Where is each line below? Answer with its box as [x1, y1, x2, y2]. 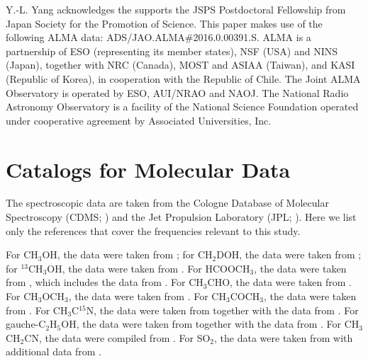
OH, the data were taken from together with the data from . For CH [61, 316, 359, 331]
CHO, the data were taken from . [207, 275, 352, 290]
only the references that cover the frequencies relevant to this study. [6, 223, 301, 238]
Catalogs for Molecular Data [6, 154, 291, 183]
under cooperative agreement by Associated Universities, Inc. [6, 113, 272, 127]
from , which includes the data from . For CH [6, 275, 203, 290]
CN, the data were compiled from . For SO [24, 330, 211, 345]
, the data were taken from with [214, 330, 353, 345]
